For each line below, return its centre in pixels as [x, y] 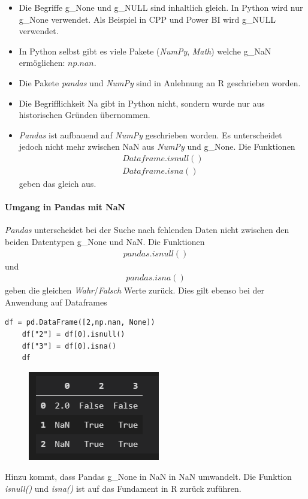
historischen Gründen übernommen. [84, 115]
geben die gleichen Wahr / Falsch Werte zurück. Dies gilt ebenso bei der [135, 290]
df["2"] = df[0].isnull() [73, 335]
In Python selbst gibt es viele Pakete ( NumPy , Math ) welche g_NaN [145, 51]
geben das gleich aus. [58, 183]
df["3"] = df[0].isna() [69, 346]
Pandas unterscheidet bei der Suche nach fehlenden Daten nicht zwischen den [147, 230]
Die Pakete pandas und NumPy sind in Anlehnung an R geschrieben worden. [160, 82]
